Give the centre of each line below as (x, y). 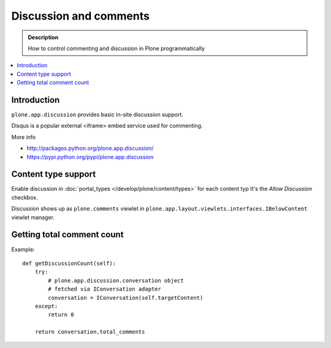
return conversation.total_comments (90, 332)
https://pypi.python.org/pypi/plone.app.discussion (90, 157)
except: (46, 306)
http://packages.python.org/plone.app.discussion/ (90, 148)
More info (24, 137)
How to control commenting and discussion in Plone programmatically (116, 48)
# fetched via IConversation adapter (105, 289)
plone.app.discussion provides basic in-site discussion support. (97, 115)
